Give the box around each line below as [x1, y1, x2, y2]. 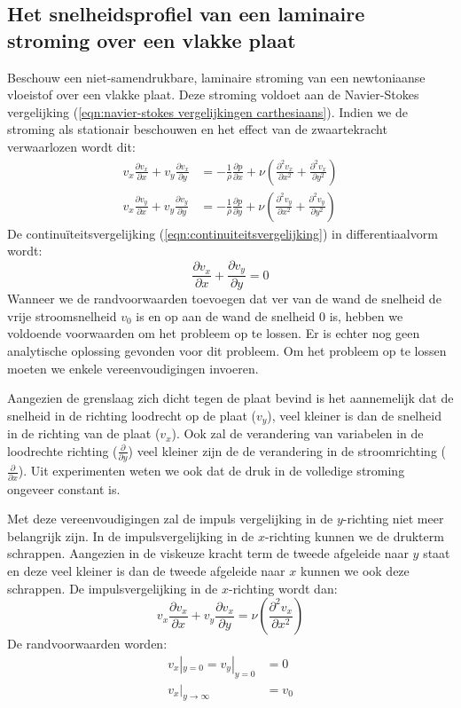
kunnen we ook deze [300, 561, 410, 579]
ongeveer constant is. [7, 479, 121, 498]
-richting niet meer [342, 509, 444, 528]
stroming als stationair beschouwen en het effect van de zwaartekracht [7, 120, 387, 138]
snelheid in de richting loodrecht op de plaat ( [7, 405, 256, 424]
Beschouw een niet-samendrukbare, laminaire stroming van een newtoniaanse [7, 67, 426, 86]
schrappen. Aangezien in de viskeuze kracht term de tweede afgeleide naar [7, 544, 409, 562]
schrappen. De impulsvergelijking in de [7, 578, 218, 597]
